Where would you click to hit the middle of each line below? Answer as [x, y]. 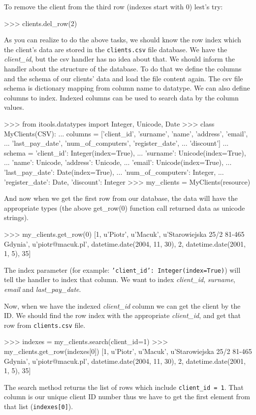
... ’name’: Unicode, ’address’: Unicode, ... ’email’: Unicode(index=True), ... [118, 162]
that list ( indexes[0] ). [39, 406]
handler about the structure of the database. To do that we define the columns [123, 69]
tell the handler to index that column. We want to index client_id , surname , [120, 279]
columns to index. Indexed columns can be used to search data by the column [121, 97]
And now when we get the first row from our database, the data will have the [121, 198]
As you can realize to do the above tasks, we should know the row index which [123, 40]
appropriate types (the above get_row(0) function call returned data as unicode [125, 207]
